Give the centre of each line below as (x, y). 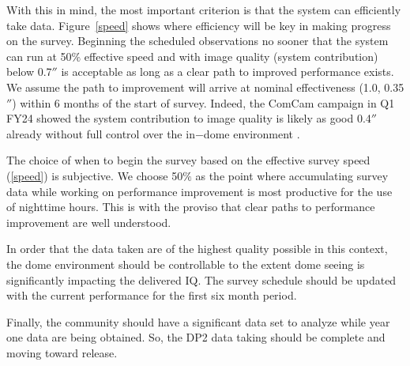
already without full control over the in (101, 133)
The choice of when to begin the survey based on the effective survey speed (188, 160)
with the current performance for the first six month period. (152, 295)
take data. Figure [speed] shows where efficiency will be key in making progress (199, 25)
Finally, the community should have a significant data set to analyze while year (198, 321)
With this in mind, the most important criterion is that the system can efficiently (204, 9)
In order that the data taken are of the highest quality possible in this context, (197, 249)
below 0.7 (29, 72)
